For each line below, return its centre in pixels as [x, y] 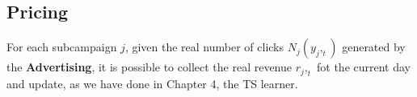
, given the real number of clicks [204, 47]
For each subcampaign [62, 47]
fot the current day [364, 67]
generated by [374, 47]
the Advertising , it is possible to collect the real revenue [149, 67]
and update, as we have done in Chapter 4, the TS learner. [152, 83]
